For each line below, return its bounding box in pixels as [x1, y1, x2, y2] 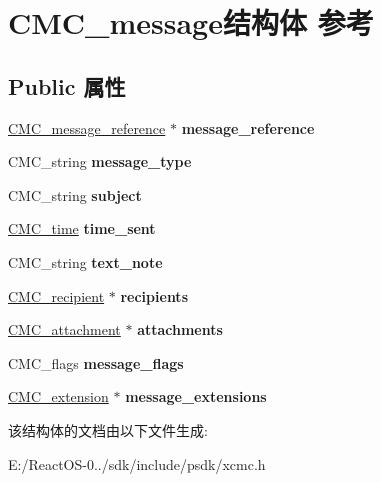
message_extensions [125, 386, 267, 407]
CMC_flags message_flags [8, 352, 184, 373]
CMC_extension [8, 386, 109, 407]
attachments [137, 319, 223, 340]
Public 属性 [8, 70, 126, 101]
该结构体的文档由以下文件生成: [8, 419, 208, 440]
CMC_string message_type [8, 151, 192, 172]
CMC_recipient [8, 285, 105, 306]
